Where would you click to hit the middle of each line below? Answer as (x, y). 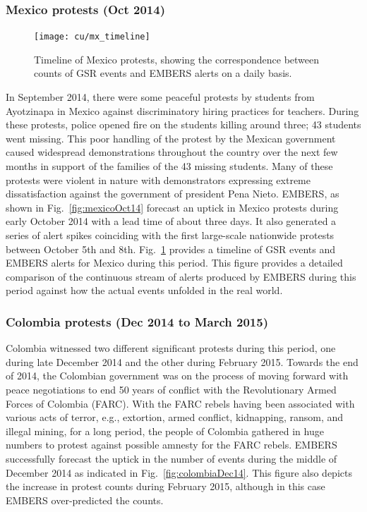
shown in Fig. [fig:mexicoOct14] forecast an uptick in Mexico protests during (172, 207)
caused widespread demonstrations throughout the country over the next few (172, 152)
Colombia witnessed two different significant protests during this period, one (171, 348)
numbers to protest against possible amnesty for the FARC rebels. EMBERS (172, 445)
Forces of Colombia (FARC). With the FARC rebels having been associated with (180, 403)
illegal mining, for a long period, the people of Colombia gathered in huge (165, 431)
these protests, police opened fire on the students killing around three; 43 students (183, 124)
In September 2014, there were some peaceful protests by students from (160, 97)
